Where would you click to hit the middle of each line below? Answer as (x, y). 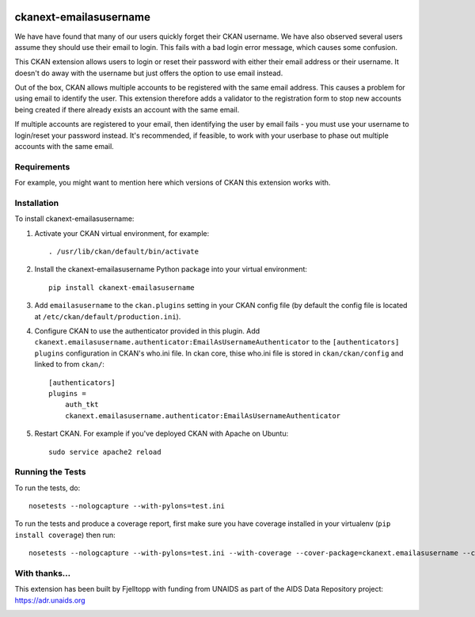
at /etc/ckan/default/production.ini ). (108, 316)
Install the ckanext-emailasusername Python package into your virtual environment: (171, 269)
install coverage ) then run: (65, 535)
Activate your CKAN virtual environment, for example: (122, 233)
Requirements (42, 166)
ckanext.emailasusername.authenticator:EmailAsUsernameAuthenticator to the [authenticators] (217, 342)
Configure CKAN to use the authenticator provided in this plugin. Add (147, 331)
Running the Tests (50, 472)
